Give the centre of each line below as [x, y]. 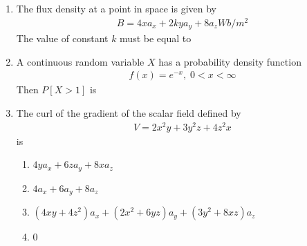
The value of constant [62, 38]
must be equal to [156, 38]
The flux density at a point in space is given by [116, 8]
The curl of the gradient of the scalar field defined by [129, 112]
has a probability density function [230, 61]
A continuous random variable [80, 61]
